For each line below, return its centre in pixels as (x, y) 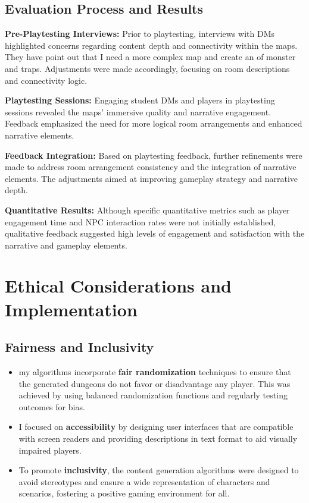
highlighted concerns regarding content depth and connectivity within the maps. (151, 45)
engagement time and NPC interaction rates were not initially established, (141, 221)
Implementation (71, 309)
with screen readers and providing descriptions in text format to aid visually (158, 438)
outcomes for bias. (52, 406)
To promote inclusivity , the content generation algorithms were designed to (159, 470)
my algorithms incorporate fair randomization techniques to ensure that (155, 372)
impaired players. (50, 450)
